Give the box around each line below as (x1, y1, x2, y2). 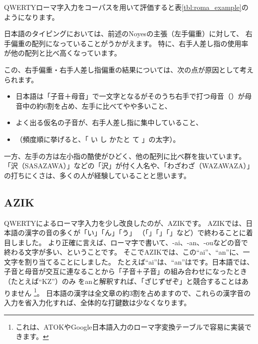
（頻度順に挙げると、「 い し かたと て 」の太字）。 (15, 134, 180, 144)
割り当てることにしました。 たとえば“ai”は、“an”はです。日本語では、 (24, 256, 254, 267)
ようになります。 (4, 11, 59, 22)
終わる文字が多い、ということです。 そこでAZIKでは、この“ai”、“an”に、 (4, 247, 243, 257)
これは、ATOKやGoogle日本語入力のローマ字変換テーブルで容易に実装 (15, 321, 245, 332)
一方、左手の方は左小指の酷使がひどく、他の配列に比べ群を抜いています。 (4, 150, 246, 161)
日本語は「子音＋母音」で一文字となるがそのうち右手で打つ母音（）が (15, 91, 245, 101)
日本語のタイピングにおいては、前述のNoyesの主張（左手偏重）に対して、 (4, 28, 244, 39)
